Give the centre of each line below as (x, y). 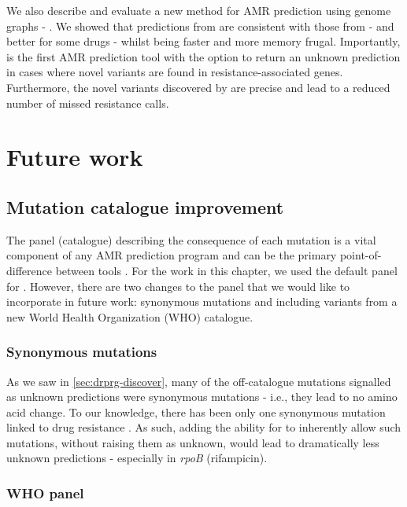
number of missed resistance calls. (88, 103)
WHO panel (45, 493)
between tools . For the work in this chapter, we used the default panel (226, 270)
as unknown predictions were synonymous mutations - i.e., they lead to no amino (202, 397)
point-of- (361, 255)
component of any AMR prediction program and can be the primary (172, 255)
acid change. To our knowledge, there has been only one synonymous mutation (196, 411)
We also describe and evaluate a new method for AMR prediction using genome (199, 10)
